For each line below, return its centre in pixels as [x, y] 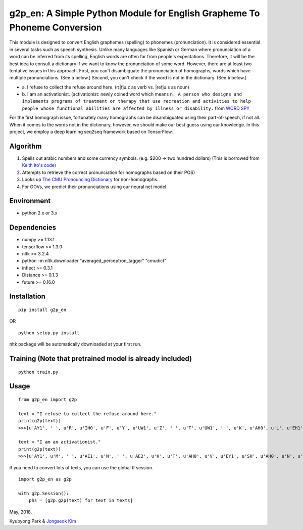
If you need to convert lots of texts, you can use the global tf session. [81, 467]
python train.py [38, 372]
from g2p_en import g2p [48, 400]
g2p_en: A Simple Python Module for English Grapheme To [135, 13]
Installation [27, 297]
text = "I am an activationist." [60, 442]
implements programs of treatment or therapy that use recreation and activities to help [136, 101]
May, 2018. [21, 512]
